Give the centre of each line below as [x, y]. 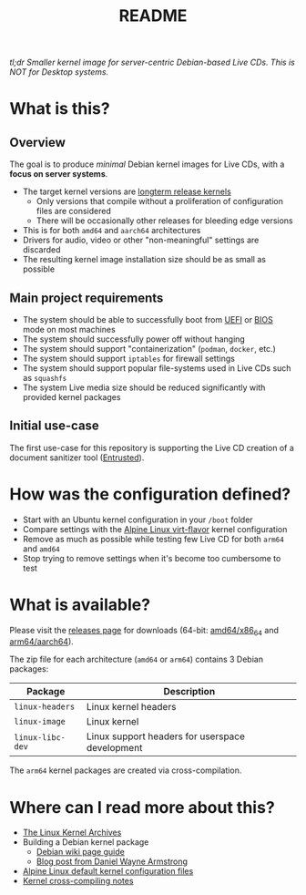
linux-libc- [40, 738]
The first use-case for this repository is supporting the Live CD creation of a [152, 447]
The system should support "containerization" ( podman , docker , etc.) [149, 349]
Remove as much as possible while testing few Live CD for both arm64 [153, 539]
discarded [41, 250]
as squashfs [45, 378]
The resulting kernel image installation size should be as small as [144, 260]
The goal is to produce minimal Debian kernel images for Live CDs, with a [147, 164]
